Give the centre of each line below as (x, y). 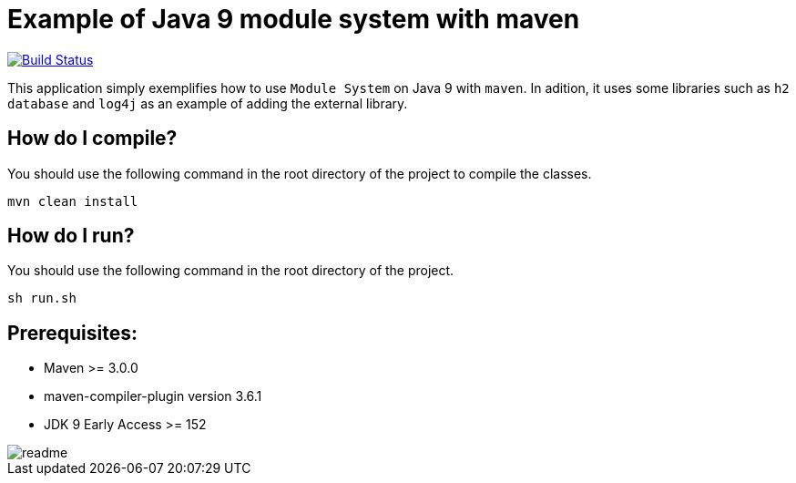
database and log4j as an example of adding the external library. (208, 103)
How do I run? (71, 236)
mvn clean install (73, 201)
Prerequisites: (72, 333)
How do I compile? (92, 139)
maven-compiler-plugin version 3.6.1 (153, 396)
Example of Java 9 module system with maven (294, 19)
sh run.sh (42, 298)
